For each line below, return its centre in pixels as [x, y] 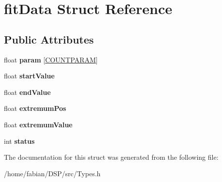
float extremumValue [38, 124]
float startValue [29, 76]
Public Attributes [49, 39]
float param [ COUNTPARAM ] [51, 59]
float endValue [27, 92]
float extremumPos [35, 108]
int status [19, 141]
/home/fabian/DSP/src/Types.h [52, 173]
